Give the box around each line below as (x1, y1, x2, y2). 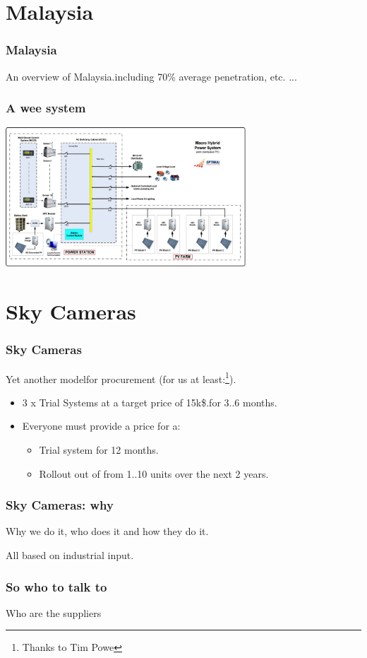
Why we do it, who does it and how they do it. (6, 524, 209, 539)
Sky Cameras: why (6, 496, 114, 514)
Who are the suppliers (6, 605, 102, 620)
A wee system (6, 99, 86, 117)
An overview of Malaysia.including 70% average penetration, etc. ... (6, 69, 297, 83)
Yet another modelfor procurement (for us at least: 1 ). (6, 369, 236, 386)
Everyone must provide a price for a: (22, 418, 181, 433)
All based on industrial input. (6, 548, 134, 563)
